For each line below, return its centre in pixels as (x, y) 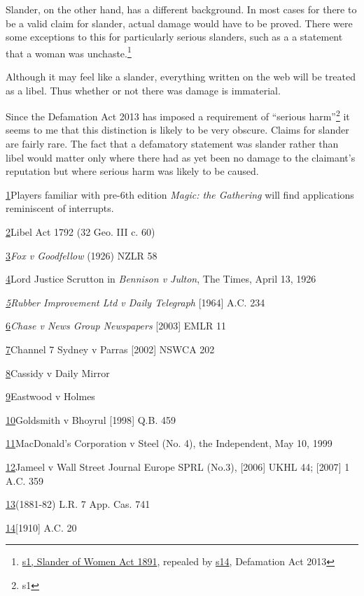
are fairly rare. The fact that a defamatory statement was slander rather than (172, 144)
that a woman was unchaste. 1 (69, 52)
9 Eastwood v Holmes (50, 396)
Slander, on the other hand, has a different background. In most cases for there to (181, 9)
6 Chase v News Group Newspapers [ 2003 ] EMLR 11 (116, 326)
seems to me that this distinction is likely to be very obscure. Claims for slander (177, 130)
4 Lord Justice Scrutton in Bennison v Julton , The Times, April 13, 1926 (161, 279)
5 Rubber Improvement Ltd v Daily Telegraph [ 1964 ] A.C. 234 (135, 302)
